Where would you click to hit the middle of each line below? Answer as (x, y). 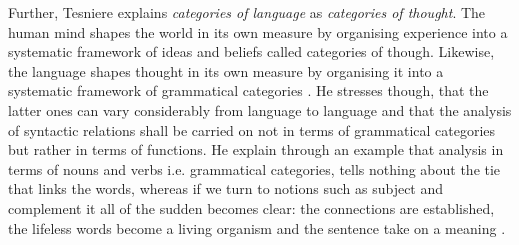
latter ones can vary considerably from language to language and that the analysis (260, 109)
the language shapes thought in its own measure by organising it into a (226, 70)
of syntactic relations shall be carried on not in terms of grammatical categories (252, 129)
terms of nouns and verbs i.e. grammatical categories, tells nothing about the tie (254, 168)
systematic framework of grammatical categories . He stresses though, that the (248, 90)
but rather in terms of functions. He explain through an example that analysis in (256, 149)
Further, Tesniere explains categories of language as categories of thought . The (247, 12)
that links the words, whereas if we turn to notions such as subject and (226, 188)
